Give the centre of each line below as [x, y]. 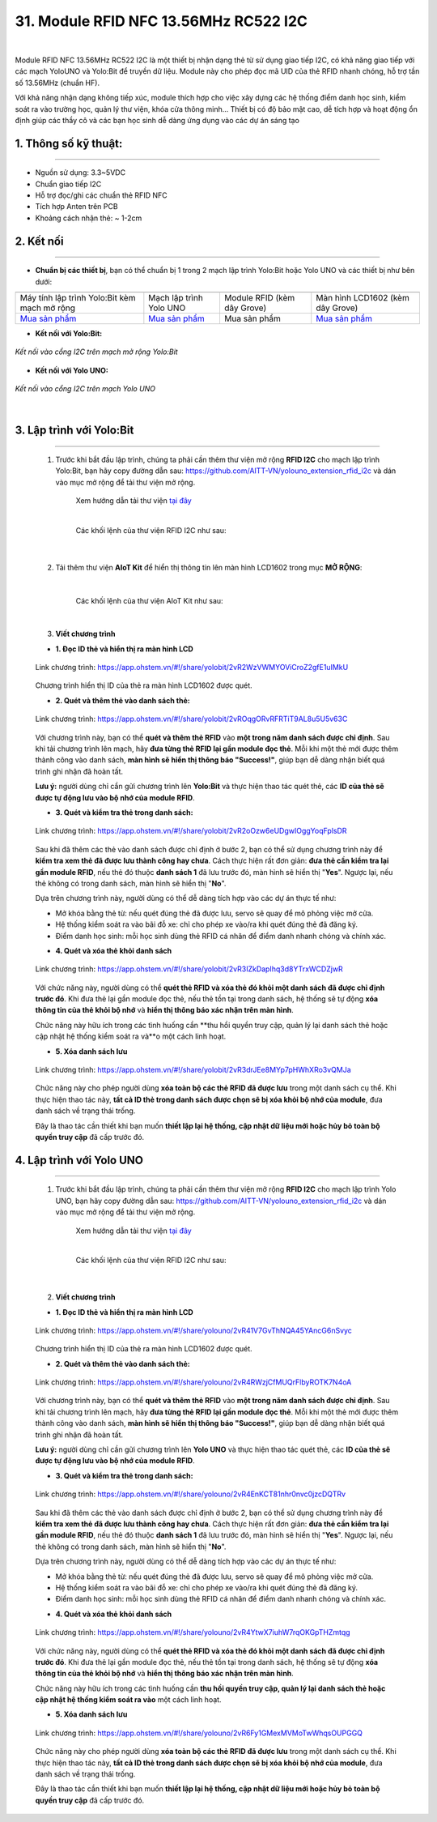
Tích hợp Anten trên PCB [76, 207]
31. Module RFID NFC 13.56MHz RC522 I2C [161, 21]
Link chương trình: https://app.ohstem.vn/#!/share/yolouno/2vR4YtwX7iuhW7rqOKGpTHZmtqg [193, 1632]
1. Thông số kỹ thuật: [69, 143]
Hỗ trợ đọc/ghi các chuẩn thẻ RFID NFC [101, 195]
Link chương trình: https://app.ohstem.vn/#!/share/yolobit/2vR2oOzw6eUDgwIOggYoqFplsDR [191, 831]
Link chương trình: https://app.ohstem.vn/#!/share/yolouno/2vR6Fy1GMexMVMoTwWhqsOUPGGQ [199, 1733]
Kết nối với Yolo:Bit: [69, 334]
